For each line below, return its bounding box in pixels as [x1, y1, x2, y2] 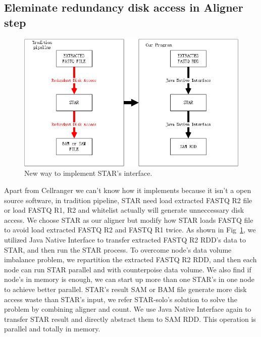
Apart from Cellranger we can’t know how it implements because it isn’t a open [4, 184, 251, 195]
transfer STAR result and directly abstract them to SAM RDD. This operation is [4, 313, 256, 324]
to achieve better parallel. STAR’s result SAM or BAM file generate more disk [4, 283, 247, 294]
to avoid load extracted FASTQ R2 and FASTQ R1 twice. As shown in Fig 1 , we [4, 224, 256, 235]
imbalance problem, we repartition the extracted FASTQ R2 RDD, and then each [4, 254, 257, 265]
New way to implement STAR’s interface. [24, 168, 152, 178]
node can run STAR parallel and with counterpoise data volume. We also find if [4, 264, 251, 274]
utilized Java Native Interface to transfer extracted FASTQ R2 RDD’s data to [4, 234, 246, 245]
